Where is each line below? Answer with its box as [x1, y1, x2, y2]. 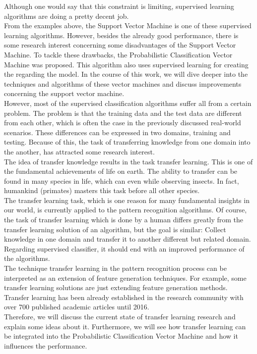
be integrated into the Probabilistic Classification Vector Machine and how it [4, 331, 238, 341]
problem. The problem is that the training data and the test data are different [4, 107, 242, 118]
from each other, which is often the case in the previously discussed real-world [4, 117, 241, 128]
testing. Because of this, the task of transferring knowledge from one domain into [4, 137, 251, 147]
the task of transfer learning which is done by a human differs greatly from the [4, 214, 243, 225]
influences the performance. [4, 340, 87, 351]
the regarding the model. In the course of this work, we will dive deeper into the [4, 69, 248, 79]
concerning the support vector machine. [4, 88, 125, 99]
